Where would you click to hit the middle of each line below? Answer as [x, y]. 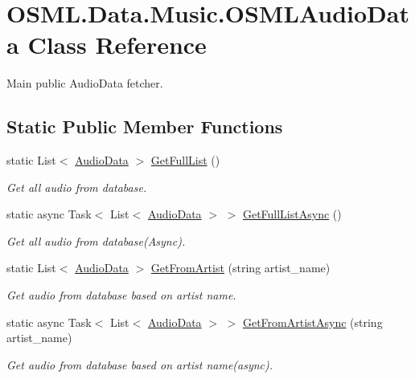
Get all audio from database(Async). [96, 240]
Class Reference [117, 45]
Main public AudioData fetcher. [85, 83]
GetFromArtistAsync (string [312, 322]
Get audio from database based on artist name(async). [140, 364]
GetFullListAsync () [292, 214]
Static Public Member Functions [145, 126]
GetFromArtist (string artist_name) [240, 268]
